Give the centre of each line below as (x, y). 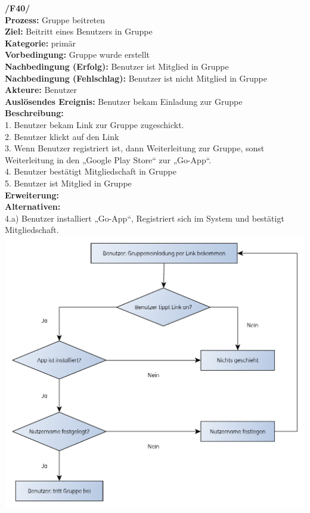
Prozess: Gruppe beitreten (55, 19)
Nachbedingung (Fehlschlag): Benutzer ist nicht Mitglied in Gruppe (136, 78)
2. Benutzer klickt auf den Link (62, 136)
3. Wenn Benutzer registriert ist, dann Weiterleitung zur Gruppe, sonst (135, 148)
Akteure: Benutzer (41, 90)
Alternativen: (33, 206)
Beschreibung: (34, 113)
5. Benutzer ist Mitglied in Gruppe (68, 183)
